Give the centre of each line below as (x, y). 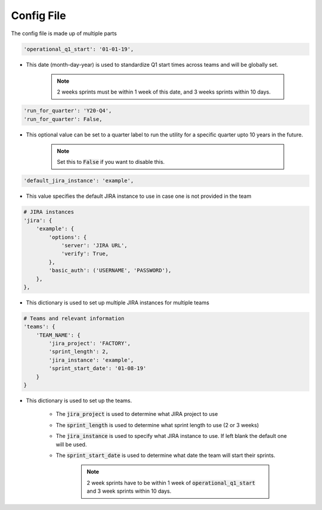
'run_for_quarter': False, (63, 119)
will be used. (71, 444)
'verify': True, (85, 254)
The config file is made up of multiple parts (64, 33)
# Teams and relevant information (74, 318)
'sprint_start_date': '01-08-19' (97, 368)
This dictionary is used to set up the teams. (79, 400)
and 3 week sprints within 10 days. (129, 491)
